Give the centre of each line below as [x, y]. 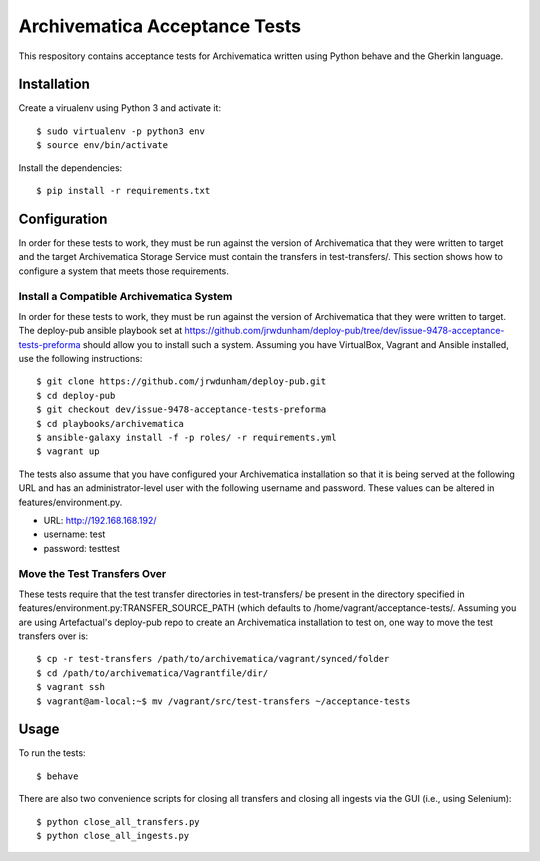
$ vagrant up [68, 451]
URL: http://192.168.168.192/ [100, 520]
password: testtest [81, 548]
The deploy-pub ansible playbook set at [100, 331]
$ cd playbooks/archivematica [110, 423]
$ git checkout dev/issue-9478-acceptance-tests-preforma [181, 409]
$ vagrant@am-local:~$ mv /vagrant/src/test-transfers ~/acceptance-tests [223, 701]
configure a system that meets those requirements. [124, 271]
